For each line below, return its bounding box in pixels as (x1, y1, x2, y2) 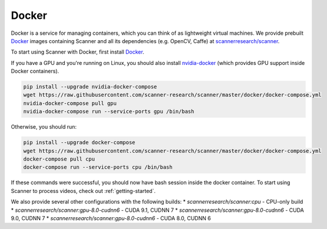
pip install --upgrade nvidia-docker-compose (23, 83, 157, 90)
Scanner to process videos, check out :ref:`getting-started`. (11, 187, 156, 194)
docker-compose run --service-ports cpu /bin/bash (23, 164, 173, 171)
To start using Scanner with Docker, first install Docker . (11, 48, 144, 55)
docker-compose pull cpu (23, 156, 95, 162)
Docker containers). (11, 68, 60, 75)
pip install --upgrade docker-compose (23, 139, 136, 146)
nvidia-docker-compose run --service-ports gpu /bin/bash (23, 108, 194, 115)
